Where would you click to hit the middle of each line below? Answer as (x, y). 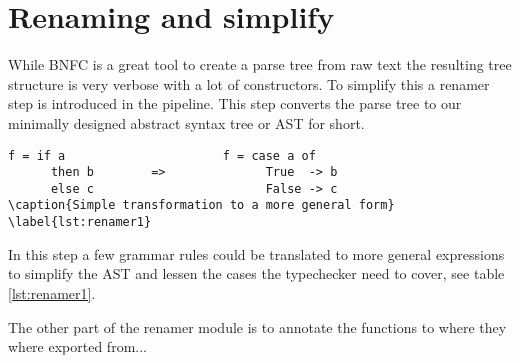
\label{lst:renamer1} (80, 222)
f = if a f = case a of (162, 155)
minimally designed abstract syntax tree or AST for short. (186, 122)
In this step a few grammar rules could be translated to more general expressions (256, 253)
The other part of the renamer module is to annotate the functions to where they (257, 326)
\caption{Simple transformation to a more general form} (201, 205)
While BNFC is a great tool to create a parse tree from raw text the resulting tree (260, 64)
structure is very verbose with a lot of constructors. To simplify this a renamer (249, 83)
